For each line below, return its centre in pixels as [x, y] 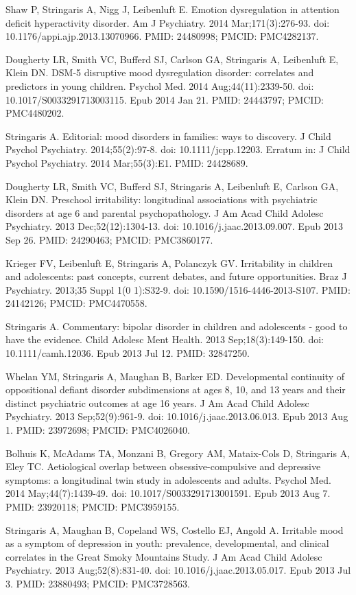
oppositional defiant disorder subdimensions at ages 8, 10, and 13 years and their [176, 389]
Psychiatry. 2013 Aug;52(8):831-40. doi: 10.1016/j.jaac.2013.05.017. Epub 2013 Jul [178, 570]
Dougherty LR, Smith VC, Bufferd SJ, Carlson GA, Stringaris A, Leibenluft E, [172, 59]
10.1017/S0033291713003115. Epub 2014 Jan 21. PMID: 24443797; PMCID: [165, 99]
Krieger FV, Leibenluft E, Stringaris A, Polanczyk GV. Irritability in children [169, 262]
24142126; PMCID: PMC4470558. [76, 303]
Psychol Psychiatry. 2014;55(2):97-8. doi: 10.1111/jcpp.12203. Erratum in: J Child [178, 149]
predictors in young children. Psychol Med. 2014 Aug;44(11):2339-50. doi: [160, 85]
